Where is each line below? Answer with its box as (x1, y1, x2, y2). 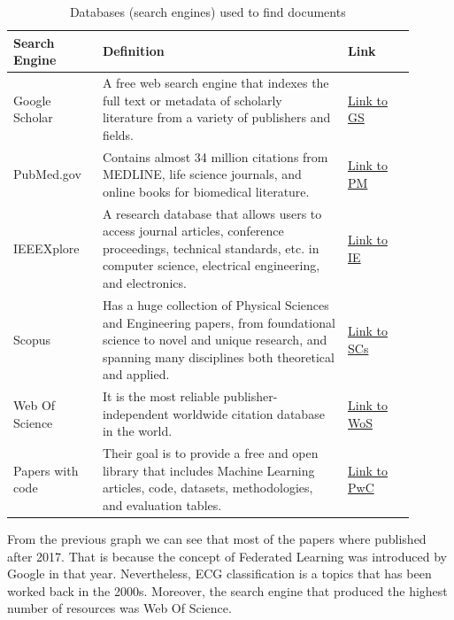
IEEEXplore (13, 238, 80, 257)
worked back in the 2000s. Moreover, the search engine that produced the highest (7, 581, 448, 600)
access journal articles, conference (102, 221, 284, 240)
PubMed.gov (13, 165, 81, 183)
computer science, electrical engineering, (102, 256, 320, 275)
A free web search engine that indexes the (102, 74, 329, 92)
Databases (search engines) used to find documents (69, 3, 346, 20)
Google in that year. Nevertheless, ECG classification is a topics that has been (7, 564, 432, 583)
